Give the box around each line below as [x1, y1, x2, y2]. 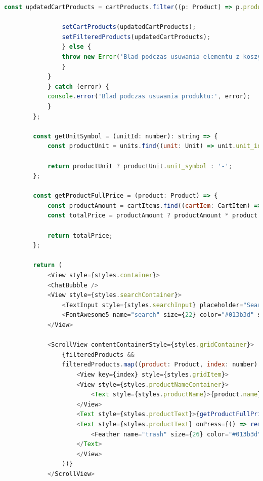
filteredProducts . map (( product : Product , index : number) [62, 361, 258, 368]
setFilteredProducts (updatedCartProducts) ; [62, 33, 211, 41]
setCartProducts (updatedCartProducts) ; [62, 23, 196, 31]
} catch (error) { [47, 83, 109, 90]
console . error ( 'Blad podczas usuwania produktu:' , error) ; [47, 93, 250, 100]
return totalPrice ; [47, 232, 113, 239]
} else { [62, 43, 91, 51]
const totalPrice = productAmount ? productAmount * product [47, 212, 258, 219]
